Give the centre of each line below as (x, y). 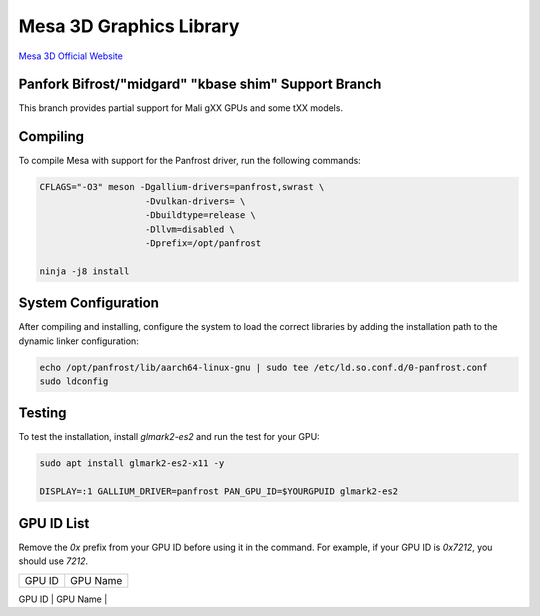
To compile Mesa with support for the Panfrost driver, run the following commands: (190, 161)
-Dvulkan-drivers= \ (195, 201)
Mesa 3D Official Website (71, 56)
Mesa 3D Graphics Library (129, 26)
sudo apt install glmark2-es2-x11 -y (132, 463)
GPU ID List (54, 523)
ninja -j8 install (84, 271)
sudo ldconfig (74, 381)
